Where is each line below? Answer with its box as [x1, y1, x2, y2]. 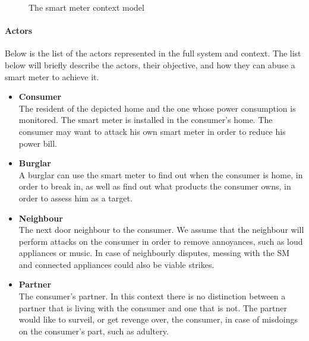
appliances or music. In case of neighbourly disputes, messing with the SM [18, 247, 290, 259]
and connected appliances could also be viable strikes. [18, 258, 215, 270]
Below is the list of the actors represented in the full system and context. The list [5, 47, 301, 59]
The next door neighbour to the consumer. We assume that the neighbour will [18, 223, 304, 236]
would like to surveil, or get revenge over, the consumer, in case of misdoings [18, 313, 298, 326]
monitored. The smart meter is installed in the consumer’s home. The [18, 113, 273, 126]
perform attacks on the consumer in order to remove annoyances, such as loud [18, 235, 303, 247]
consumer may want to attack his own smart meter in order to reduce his [18, 125, 286, 137]
